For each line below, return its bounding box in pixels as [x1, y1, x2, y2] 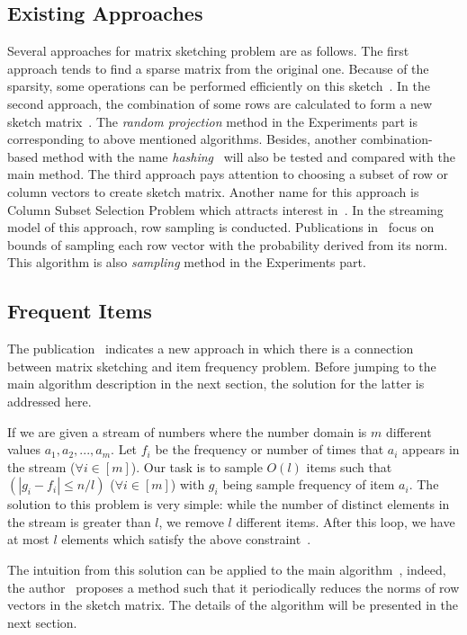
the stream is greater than [7, 512, 151, 531]
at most [7, 530, 49, 549]
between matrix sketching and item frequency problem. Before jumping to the [7, 356, 436, 375]
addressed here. [7, 391, 92, 410]
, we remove [158, 512, 224, 531]
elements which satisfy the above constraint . [61, 530, 311, 549]
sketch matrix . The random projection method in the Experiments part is [7, 112, 418, 130]
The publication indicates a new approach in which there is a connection [7, 339, 414, 358]
